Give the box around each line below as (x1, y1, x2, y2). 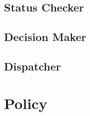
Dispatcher (4, 58, 61, 73)
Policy (4, 92, 47, 113)
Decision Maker (4, 29, 86, 44)
